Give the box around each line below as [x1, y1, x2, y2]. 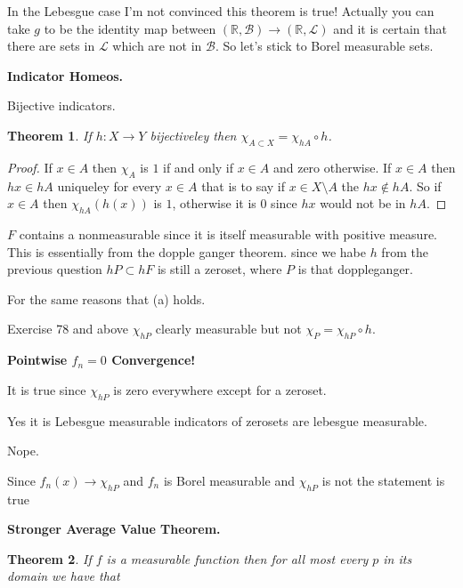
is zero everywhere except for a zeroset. [113, 380, 327, 399]
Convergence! [111, 350, 196, 369]
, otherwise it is [172, 194, 256, 213]
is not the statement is [321, 471, 445, 489]
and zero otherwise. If [272, 157, 392, 176]
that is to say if [201, 176, 286, 195]
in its [383, 549, 412, 568]
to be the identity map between [44, 19, 216, 37]
